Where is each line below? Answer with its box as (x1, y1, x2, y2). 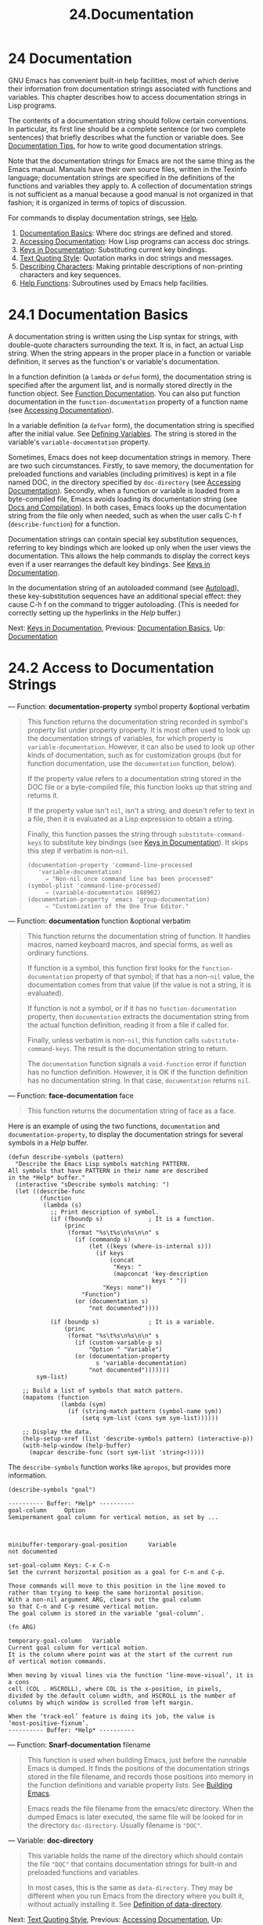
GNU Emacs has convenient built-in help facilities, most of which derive (8, 75, 240, 85)
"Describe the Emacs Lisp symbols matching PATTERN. (15, 1160, 191, 1167)
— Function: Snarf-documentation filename (8, 1740, 151, 1749)
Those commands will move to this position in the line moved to (8, 1582, 225, 1590)
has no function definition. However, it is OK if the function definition (27, 1067, 248, 1076)
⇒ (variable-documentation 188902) (45, 889, 161, 897)
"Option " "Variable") (88, 1345, 163, 1353)
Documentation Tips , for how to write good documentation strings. (8, 141, 223, 150)
